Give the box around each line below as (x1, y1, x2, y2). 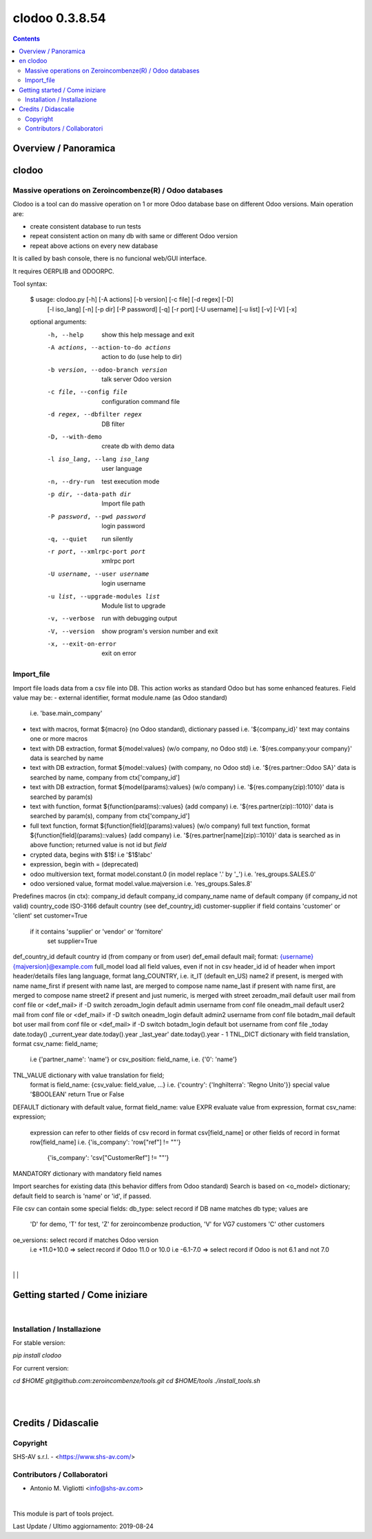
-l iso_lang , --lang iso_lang (47, 455, 149, 463)
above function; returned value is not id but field (30, 841, 167, 849)
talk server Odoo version (101, 375, 172, 383)
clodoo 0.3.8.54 (12, 10, 106, 26)
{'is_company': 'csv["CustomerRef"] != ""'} (47, 1154, 169, 1162)
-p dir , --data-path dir (47, 490, 131, 498)
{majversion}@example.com (12, 962, 93, 970)
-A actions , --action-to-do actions (47, 343, 172, 351)
